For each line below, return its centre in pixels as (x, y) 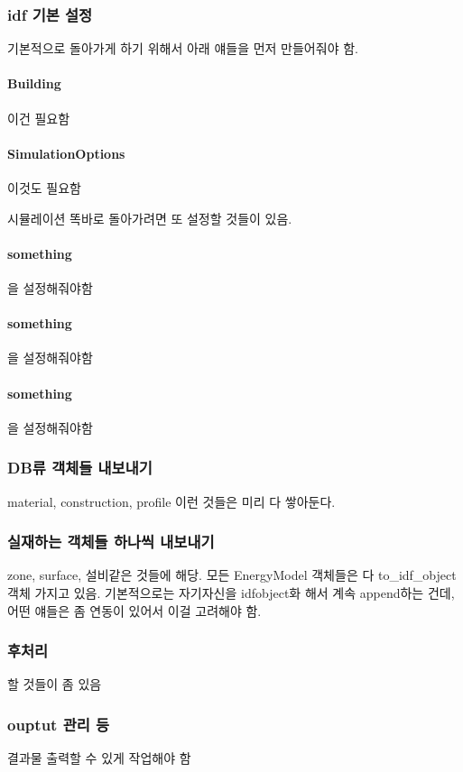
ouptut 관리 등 (59, 724)
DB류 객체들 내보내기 (80, 468)
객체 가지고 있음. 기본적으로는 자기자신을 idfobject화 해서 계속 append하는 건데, (231, 592)
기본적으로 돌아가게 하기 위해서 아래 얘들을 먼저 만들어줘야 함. (183, 48)
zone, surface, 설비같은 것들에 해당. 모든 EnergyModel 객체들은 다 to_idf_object (232, 575)
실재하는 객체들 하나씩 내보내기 (111, 542)
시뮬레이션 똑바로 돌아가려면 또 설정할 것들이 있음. (150, 218)
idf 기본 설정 (50, 14)
